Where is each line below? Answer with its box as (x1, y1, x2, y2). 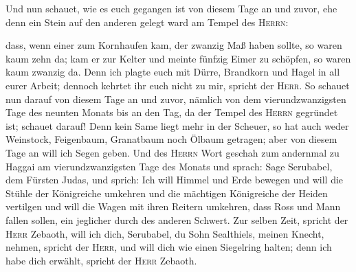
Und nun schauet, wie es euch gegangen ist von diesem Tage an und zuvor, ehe (5, 1, 337, 15)
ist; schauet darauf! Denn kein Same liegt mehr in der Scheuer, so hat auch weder (5, 118, 349, 133)
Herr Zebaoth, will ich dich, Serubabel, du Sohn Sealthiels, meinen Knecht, (5, 226, 324, 240)
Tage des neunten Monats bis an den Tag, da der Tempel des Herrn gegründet (5, 105, 338, 120)
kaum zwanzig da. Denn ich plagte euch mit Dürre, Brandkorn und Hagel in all (5, 65, 340, 79)
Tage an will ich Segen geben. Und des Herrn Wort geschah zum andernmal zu (5, 145, 340, 159)
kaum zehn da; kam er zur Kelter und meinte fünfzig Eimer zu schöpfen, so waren (5, 51, 351, 65)
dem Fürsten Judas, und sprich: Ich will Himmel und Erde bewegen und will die (5, 172, 344, 187)
